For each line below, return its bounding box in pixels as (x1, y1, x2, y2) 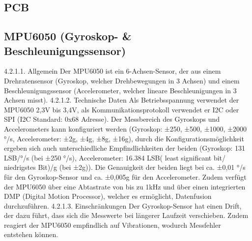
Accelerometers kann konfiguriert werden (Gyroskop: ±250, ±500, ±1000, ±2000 (4, 123, 247, 134)
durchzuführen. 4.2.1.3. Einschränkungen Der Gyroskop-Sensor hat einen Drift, (4, 200, 242, 211)
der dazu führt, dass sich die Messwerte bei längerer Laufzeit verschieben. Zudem (4, 210, 249, 220)
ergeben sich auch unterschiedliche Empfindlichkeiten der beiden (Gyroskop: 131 (4, 143, 246, 153)
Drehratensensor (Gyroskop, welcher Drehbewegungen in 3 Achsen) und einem (4, 75, 240, 85)
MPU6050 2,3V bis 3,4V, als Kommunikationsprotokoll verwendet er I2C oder (4, 104, 239, 114)
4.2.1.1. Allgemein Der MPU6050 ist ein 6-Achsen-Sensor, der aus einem (4, 66, 221, 76)
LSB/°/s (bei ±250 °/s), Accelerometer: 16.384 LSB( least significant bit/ (4, 152, 226, 162)
